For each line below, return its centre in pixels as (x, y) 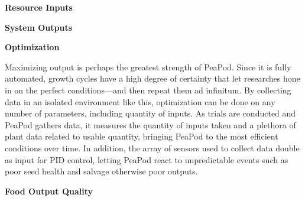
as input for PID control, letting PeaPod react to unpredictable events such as (147, 159)
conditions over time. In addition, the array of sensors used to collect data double (152, 147)
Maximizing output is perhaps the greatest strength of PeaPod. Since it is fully (148, 67)
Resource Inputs (39, 7)
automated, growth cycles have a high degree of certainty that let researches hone (152, 78)
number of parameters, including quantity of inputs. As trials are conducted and (150, 113)
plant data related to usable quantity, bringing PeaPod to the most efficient (142, 136)
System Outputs (39, 27)
